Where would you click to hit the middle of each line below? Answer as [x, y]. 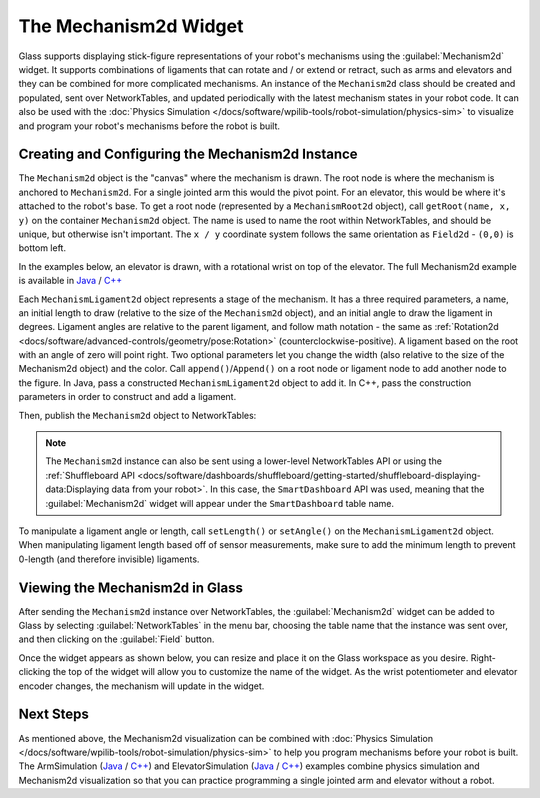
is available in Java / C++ [70, 281]
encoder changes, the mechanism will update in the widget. [141, 686]
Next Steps [53, 714]
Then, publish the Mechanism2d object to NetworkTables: [137, 415]
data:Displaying [77, 489]
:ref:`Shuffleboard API [90, 475]
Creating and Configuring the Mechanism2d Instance [188, 154]
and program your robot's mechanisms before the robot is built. [149, 126]
